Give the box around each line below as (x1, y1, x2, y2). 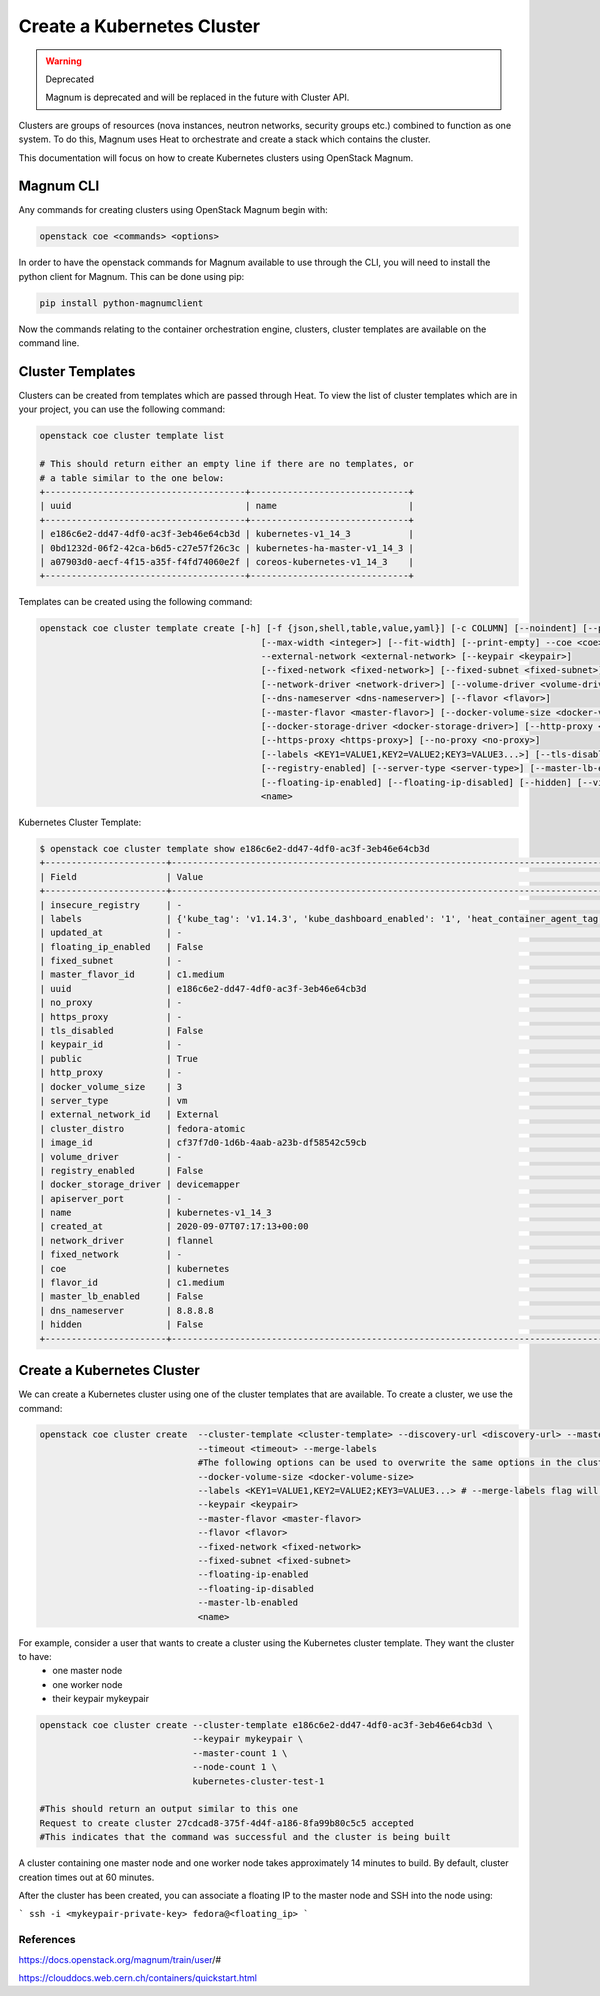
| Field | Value (39, 871, 204, 882)
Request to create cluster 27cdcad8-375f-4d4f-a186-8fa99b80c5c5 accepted (39, 1817, 415, 1829)
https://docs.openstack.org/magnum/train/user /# (18, 1953, 222, 1965)
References (18, 1933, 76, 1947)
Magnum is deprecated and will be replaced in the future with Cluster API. (45, 91, 350, 104)
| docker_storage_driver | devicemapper (39, 1179, 240, 1190)
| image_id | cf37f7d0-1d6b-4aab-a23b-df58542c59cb (39, 1137, 367, 1149)
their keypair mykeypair (52, 1693, 150, 1705)
